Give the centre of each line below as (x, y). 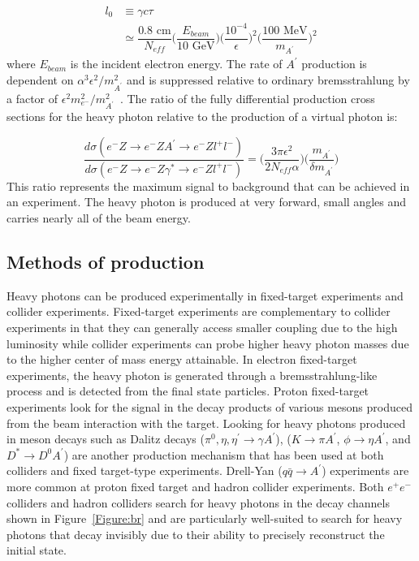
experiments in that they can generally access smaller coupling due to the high (202, 328)
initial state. (37, 550)
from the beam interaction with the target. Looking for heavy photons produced (206, 423)
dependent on (40, 79)
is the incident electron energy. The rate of (176, 64)
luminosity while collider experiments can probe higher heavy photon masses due (208, 343)
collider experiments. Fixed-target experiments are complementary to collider (199, 311)
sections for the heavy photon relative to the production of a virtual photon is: (202, 117)
